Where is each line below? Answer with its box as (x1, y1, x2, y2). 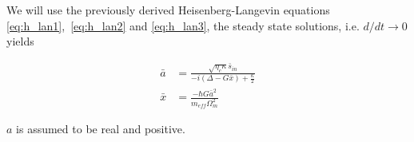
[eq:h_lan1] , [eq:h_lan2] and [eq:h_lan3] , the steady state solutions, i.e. (6, 17, 360, 34)
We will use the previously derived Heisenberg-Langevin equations (6, 2, 330, 18)
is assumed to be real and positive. (16, 120, 185, 137)
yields (6, 33, 34, 49)
